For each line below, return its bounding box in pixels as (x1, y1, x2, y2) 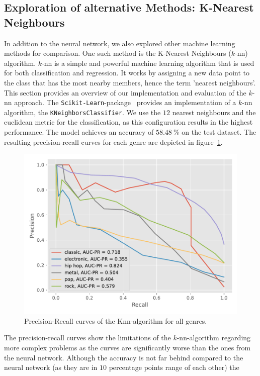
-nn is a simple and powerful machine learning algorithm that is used (42, 57, 254, 68)
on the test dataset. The (182, 127, 256, 137)
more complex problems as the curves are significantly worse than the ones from (4, 342, 251, 353)
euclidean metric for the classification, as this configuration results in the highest (4, 117, 253, 127)
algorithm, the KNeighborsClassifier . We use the (4, 107, 161, 117)
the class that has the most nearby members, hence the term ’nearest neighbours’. (4, 77, 256, 87)
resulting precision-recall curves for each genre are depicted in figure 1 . (4, 136, 223, 147)
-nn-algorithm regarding (177, 332, 251, 343)
